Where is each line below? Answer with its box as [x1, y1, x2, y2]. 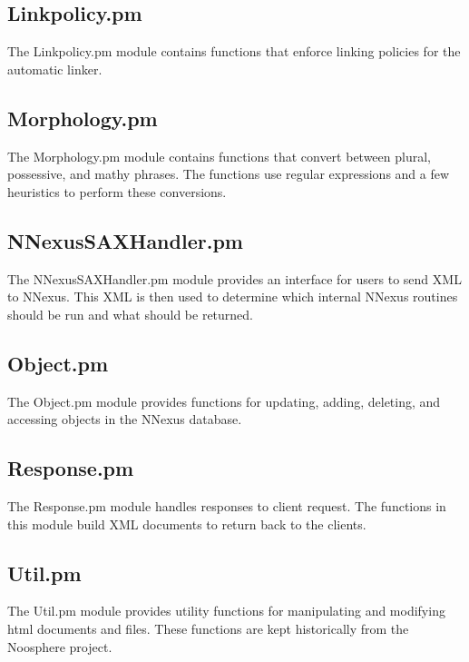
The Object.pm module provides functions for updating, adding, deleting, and [7, 391, 441, 410]
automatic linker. [7, 59, 103, 78]
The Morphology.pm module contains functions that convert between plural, [7, 146, 431, 165]
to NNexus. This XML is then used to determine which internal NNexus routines [7, 287, 458, 306]
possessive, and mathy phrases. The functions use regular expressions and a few [7, 164, 450, 183]
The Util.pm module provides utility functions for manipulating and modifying [7, 601, 445, 620]
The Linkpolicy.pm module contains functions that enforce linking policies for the [7, 42, 461, 61]
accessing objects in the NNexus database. [7, 410, 242, 429]
